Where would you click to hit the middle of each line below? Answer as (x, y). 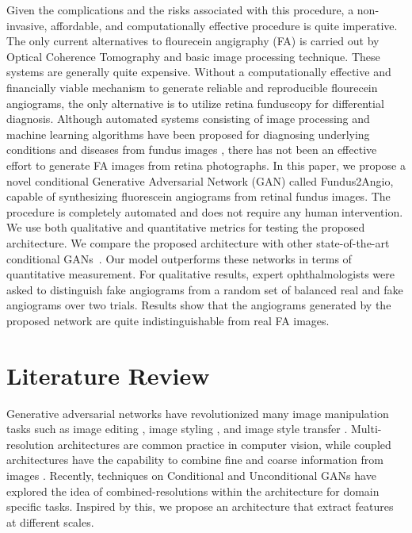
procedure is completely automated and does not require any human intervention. (205, 211)
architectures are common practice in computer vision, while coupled (224, 444)
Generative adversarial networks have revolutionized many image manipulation (198, 413)
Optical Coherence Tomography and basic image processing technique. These (193, 56)
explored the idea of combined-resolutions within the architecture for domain (193, 491)
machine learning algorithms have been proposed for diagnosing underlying (188, 134)
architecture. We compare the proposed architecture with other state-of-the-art (198, 242)
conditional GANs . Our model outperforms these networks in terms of (179, 258)
